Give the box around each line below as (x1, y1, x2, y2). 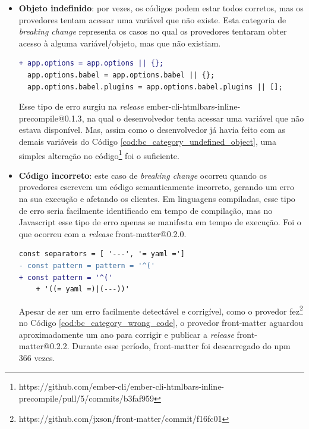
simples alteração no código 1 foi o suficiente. (18, 147, 179, 161)
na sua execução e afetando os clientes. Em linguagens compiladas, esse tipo (18, 192, 295, 204)
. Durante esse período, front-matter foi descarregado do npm (67, 340, 291, 352)
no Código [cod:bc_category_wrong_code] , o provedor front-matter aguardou (18, 316, 304, 328)
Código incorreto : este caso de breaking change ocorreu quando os (18, 169, 267, 181)
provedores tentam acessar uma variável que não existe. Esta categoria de (18, 13, 286, 26)
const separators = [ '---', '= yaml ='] (18, 250, 185, 259)
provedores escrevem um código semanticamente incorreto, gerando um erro (18, 181, 295, 193)
